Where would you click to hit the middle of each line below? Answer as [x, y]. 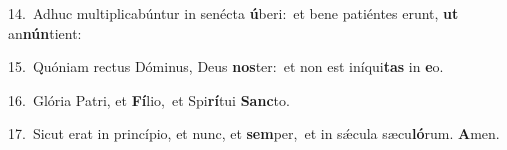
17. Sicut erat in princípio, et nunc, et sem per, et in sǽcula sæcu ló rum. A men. [254, 133]
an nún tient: [45, 32]
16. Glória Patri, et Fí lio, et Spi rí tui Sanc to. [149, 99]
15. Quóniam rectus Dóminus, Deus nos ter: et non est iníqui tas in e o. [226, 66]
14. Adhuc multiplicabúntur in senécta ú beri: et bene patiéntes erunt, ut [233, 13]
